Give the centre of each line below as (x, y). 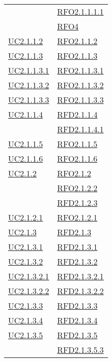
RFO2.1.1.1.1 (80, 11)
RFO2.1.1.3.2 (80, 85)
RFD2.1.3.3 (77, 305)
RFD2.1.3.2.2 (80, 291)
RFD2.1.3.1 (77, 247)
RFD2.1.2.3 (77, 203)
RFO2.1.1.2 (77, 41)
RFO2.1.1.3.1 (80, 70)
